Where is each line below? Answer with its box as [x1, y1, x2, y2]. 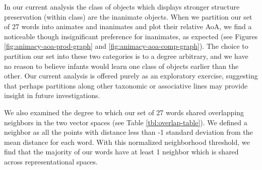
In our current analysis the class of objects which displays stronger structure [4, 2, 240, 12]
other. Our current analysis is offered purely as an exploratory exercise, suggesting [4, 70, 258, 81]
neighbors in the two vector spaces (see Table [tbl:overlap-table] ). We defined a [4, 117, 247, 127]
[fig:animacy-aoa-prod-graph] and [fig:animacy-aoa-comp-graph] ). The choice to [4, 41, 248, 51]
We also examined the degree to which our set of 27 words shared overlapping [4, 107, 244, 117]
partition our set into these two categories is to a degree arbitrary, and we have [4, 50, 248, 61]
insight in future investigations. [4, 90, 100, 101]
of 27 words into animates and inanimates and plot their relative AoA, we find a [4, 21, 252, 32]
